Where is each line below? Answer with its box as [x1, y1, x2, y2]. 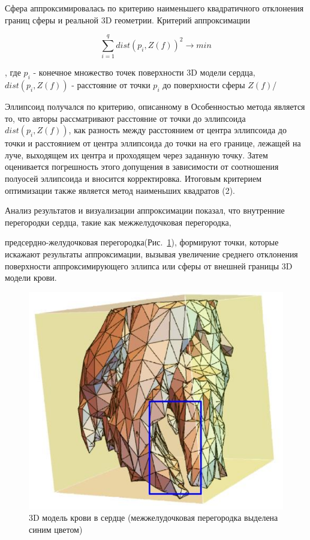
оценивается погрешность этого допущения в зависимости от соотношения [5, 160, 279, 173]
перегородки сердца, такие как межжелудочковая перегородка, [5, 215, 231, 228]
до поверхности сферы [162, 79, 245, 91]
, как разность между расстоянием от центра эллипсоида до [68, 124, 287, 136]
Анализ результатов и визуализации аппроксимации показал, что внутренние [5, 204, 285, 217]
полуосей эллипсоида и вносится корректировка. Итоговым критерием [5, 172, 262, 185]
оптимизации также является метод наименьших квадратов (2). [5, 184, 235, 196]
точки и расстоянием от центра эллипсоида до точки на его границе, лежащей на [5, 137, 301, 149]
